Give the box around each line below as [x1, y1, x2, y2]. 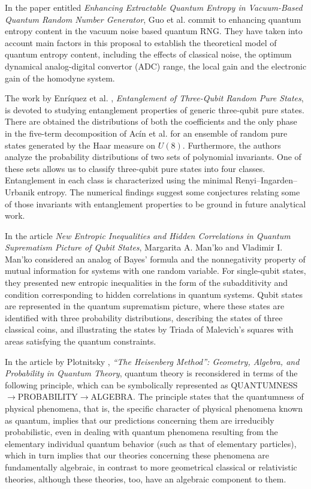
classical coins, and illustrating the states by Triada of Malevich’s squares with [5, 323, 294, 336]
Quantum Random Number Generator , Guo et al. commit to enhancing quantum [5, 13, 301, 25]
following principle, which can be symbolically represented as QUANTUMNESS [5, 378, 298, 391]
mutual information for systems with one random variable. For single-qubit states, [5, 264, 306, 277]
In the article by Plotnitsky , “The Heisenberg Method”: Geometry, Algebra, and [5, 355, 300, 367]
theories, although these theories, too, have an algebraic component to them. [5, 472, 286, 485]
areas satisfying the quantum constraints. [5, 335, 156, 348]
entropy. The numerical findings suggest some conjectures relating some [37, 185, 300, 198]
